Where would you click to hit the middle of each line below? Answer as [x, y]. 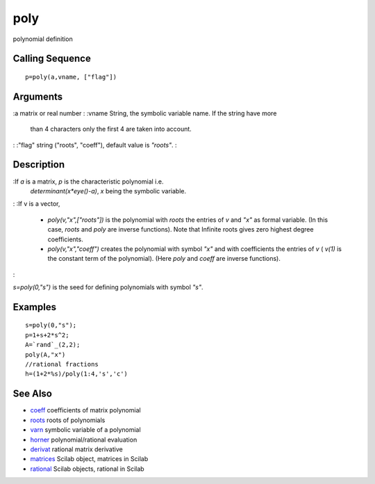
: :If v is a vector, [36, 204]
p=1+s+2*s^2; [47, 335]
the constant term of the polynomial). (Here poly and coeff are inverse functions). [164, 259]
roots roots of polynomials [68, 420]
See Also [32, 394]
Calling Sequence [52, 59]
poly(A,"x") [45, 354]
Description [39, 164]
